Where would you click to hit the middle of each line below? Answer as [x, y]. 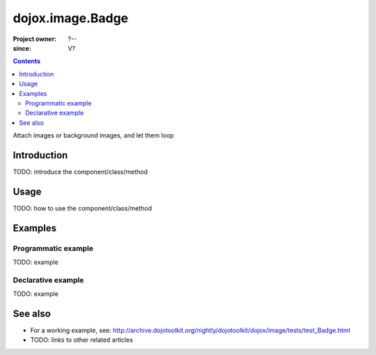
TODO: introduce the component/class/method [80, 172]
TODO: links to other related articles [82, 340]
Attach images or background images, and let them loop [93, 135]
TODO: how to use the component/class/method [83, 208]
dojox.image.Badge [71, 18]
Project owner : [35, 39]
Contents [27, 61]
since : [22, 48]
